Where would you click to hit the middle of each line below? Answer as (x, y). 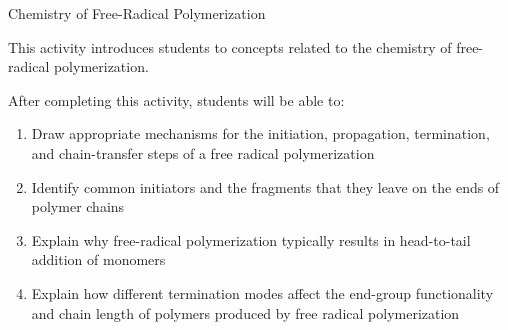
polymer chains (78, 206)
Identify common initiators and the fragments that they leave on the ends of (265, 186)
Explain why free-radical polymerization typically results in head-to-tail (251, 239)
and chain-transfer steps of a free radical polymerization (203, 152)
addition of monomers (98, 259)
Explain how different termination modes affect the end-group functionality (262, 292)
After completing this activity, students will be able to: (176, 99)
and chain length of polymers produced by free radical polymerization (245, 312)
